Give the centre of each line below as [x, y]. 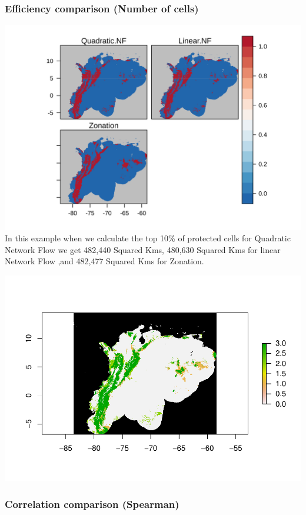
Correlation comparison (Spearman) [92, 504]
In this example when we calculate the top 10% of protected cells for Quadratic [148, 238]
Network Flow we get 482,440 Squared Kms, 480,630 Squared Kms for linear [143, 249]
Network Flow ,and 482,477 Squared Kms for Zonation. [104, 261]
